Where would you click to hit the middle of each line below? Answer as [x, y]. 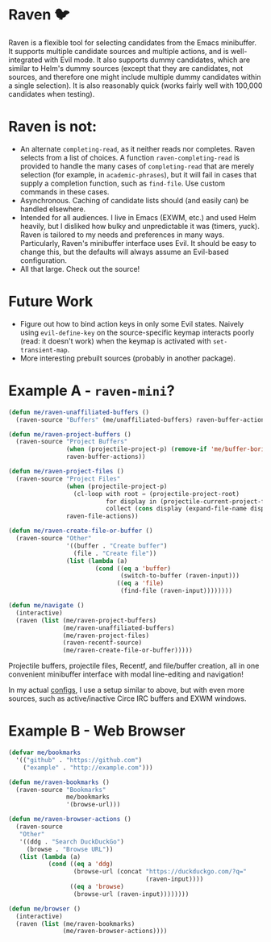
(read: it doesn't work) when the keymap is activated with [115, 341]
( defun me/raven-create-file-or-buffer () [81, 531]
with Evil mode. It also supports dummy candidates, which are [147, 60]
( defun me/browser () [45, 909]
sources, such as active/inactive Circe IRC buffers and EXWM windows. [127, 698]
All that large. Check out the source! [80, 269]
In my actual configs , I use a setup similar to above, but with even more [126, 690]
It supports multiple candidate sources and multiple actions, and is [119, 51]
